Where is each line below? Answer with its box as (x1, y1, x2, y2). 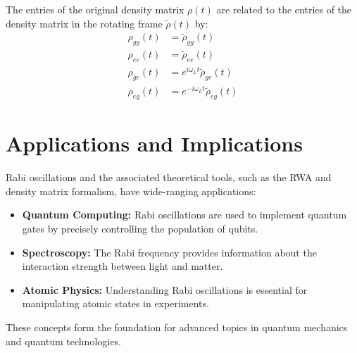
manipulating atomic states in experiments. (22, 296, 209, 311)
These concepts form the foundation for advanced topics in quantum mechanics (6, 319, 348, 334)
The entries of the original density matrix (6, 2, 184, 16)
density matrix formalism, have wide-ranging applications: (6, 183, 256, 198)
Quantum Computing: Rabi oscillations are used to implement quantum (22, 207, 347, 222)
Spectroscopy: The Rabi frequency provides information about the (22, 244, 317, 259)
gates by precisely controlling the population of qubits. (22, 221, 258, 235)
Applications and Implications (6, 129, 303, 158)
